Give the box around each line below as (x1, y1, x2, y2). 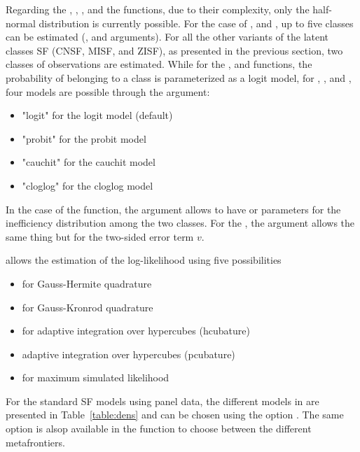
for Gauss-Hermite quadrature (22, 276, 152, 290)
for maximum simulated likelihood (22, 370, 169, 385)
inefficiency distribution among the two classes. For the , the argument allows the (6, 216, 355, 230)
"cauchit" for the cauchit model (22, 155, 155, 169)
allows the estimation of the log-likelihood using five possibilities (6, 253, 282, 267)
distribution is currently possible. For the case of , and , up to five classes (39, 15, 354, 30)
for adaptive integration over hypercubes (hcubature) (22, 323, 250, 338)
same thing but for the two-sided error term (6, 229, 194, 243)
